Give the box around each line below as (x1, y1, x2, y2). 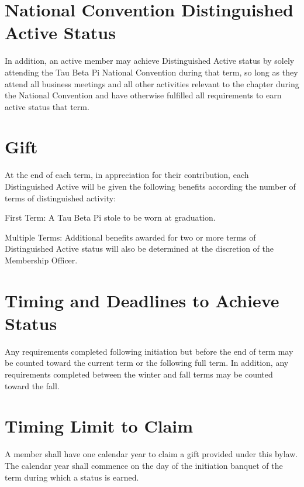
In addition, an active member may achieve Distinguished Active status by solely (5, 54, 295, 67)
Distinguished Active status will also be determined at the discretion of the (5, 242, 274, 255)
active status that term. (5, 100, 89, 112)
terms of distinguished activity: (5, 191, 116, 204)
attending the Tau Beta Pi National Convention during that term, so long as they (5, 66, 298, 78)
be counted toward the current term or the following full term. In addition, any (5, 356, 289, 369)
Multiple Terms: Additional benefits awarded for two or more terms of (5, 231, 256, 243)
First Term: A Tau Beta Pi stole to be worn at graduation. (5, 211, 216, 224)
